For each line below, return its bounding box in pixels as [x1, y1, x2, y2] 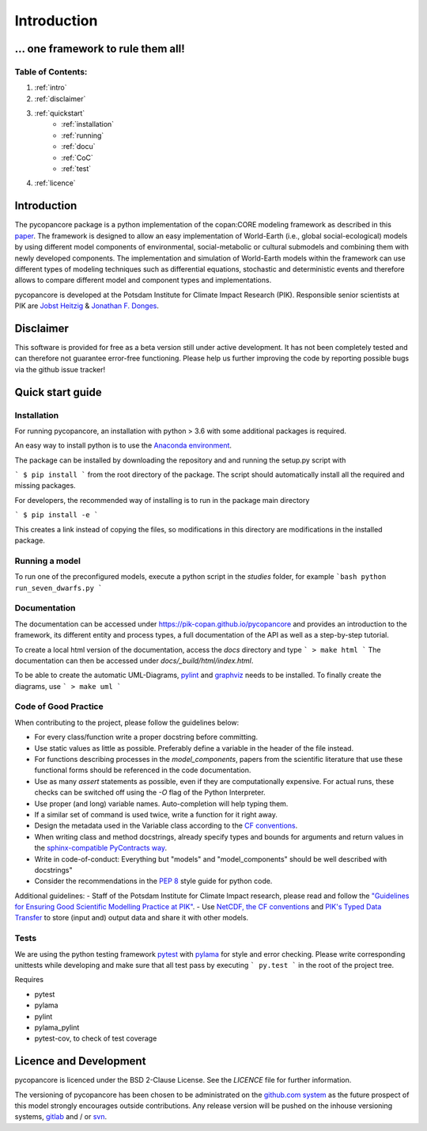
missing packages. [14, 481, 76, 490]
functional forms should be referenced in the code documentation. [34, 765, 251, 775]
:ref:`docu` [61, 142, 96, 151]
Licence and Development [14, 1054, 146, 1068]
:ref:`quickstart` [34, 109, 85, 118]
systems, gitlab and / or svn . [14, 1112, 108, 1121]
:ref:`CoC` [61, 153, 94, 162]
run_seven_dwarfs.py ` [14, 583, 103, 592]
